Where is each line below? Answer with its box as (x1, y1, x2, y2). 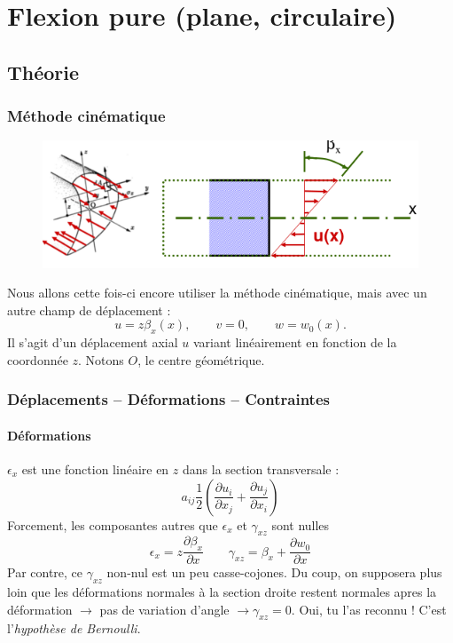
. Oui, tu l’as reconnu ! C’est (291, 599, 447, 618)
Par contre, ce (7, 563, 83, 582)
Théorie (7, 58, 80, 85)
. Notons (78, 350, 124, 369)
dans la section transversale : (182, 459, 340, 478)
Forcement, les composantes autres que (7, 515, 218, 534)
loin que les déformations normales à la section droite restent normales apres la (7, 582, 437, 600)
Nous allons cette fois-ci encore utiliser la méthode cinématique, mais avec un (7, 283, 427, 302)
